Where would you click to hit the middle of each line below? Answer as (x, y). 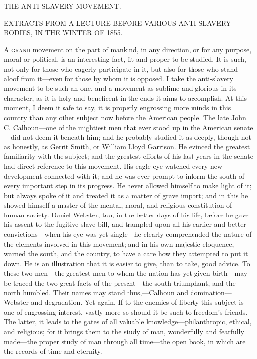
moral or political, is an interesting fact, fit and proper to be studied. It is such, (125, 59)
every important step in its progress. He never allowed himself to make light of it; (128, 185)
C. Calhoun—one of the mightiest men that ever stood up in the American (118, 127)
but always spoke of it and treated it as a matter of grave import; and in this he (126, 195)
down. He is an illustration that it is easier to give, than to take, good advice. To (127, 263)
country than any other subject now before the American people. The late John (125, 117)
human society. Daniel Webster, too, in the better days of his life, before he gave (126, 214)
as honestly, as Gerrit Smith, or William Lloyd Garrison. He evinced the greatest (127, 146)
